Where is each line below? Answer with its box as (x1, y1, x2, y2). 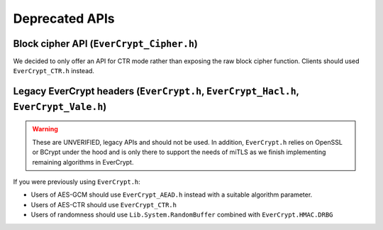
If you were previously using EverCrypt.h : (13, 177, 141, 186)
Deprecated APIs (13, 11, 115, 26)
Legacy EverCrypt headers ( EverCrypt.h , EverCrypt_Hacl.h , (13, 85, 299, 97)
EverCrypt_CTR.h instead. (13, 67, 95, 75)
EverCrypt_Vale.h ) (13, 100, 107, 113)
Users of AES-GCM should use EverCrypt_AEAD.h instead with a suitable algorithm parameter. (30, 190, 313, 199)
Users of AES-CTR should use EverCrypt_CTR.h (30, 200, 177, 209)
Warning (32, 125, 58, 133)
